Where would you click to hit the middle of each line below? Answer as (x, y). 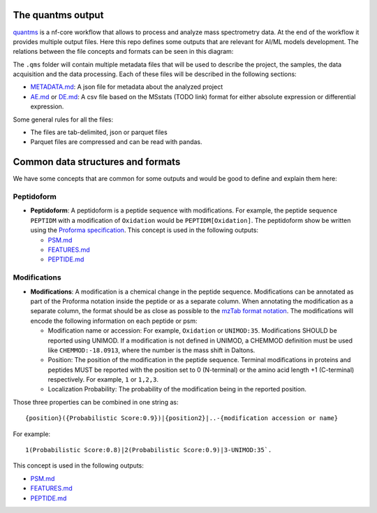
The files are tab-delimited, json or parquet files (99, 132)
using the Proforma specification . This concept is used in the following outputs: (144, 230)
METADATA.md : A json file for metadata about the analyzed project (127, 87)
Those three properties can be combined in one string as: (96, 402)
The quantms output (58, 15)
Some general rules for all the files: (63, 120)
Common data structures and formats (97, 162)
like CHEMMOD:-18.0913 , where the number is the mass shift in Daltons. (151, 350)
